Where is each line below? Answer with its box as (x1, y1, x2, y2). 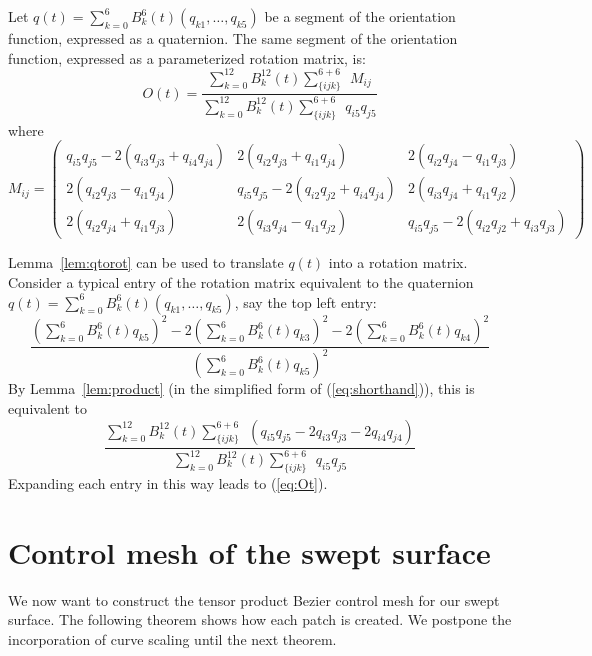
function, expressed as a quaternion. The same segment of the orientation (8, 28, 458, 48)
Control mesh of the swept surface (8, 531, 491, 572)
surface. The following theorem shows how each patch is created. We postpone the (8, 609, 512, 630)
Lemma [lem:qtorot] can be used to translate (8, 252, 284, 273)
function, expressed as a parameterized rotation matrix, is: (8, 47, 366, 68)
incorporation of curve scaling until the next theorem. (8, 628, 337, 649)
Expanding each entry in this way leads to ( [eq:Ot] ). (8, 472, 328, 493)
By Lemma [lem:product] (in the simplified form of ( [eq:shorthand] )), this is (8, 378, 475, 399)
